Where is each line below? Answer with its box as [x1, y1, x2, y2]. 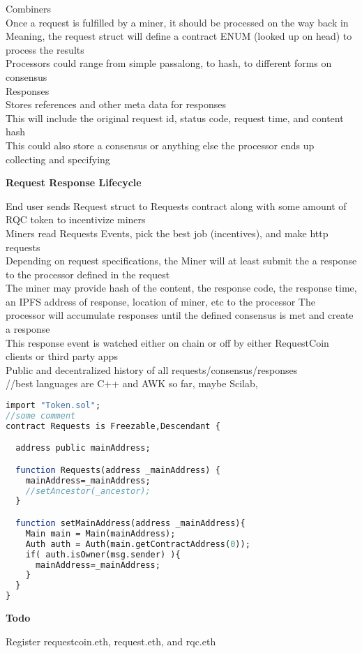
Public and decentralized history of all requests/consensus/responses [6, 362, 298, 377]
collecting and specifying [6, 151, 110, 166]
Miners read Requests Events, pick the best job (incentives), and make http [6, 225, 329, 240]
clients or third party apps [6, 349, 118, 363]
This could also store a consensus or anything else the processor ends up [6, 137, 315, 152]
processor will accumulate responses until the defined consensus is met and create [6, 308, 354, 322]
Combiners [6, 1, 52, 15]
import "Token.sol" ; [6, 400, 101, 411]
